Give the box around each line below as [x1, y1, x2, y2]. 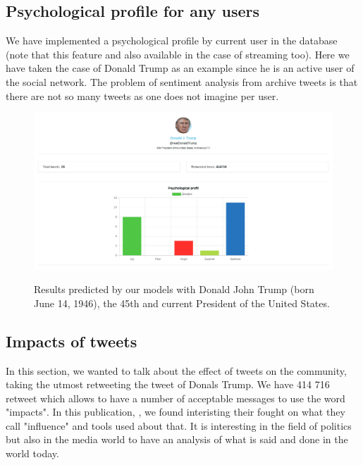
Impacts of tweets [6, 330, 137, 352]
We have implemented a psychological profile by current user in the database [6, 33, 338, 48]
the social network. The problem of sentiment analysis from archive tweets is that [6, 74, 358, 89]
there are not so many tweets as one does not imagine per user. [6, 88, 279, 103]
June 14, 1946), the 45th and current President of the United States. [34, 295, 330, 310]
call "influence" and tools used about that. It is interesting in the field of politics [6, 418, 352, 433]
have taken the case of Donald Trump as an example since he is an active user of [6, 61, 355, 75]
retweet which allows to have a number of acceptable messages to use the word [6, 390, 345, 405]
